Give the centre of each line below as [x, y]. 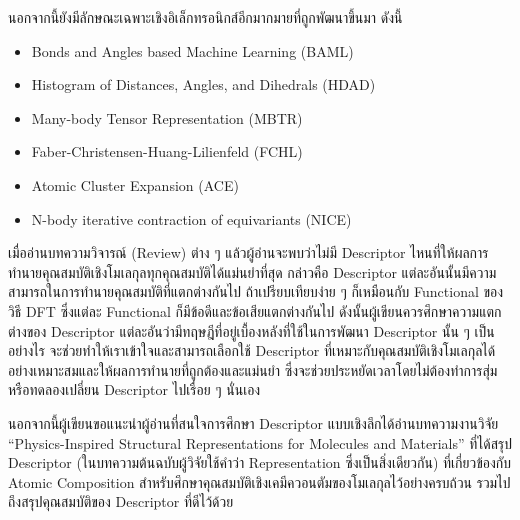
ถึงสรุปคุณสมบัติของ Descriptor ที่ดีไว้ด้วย [121, 501]
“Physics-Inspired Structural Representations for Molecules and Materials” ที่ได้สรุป [260, 442]
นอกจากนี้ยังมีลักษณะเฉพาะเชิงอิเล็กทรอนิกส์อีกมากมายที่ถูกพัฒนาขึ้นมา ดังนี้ [205, 17]
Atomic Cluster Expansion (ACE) [135, 184]
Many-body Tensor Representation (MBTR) [167, 117]
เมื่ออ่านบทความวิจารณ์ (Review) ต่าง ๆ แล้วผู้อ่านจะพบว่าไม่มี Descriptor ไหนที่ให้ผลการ [248, 252]
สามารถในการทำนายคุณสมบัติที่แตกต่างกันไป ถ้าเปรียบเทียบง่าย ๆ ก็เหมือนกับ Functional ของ [256, 291]
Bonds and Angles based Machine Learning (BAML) [192, 50]
